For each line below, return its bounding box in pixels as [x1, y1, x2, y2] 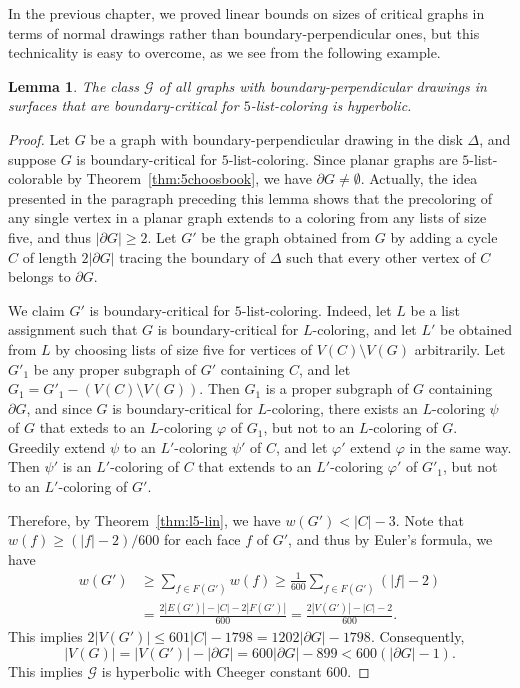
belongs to [8, 266, 71, 287]
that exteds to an [39, 417, 146, 438]
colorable [8, 168, 63, 189]
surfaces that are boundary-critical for [8, 95, 239, 116]
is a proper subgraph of [265, 378, 409, 399]
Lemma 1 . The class [8, 75, 139, 96]
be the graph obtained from [201, 226, 371, 247]
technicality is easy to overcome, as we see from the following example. [8, 42, 441, 63]
